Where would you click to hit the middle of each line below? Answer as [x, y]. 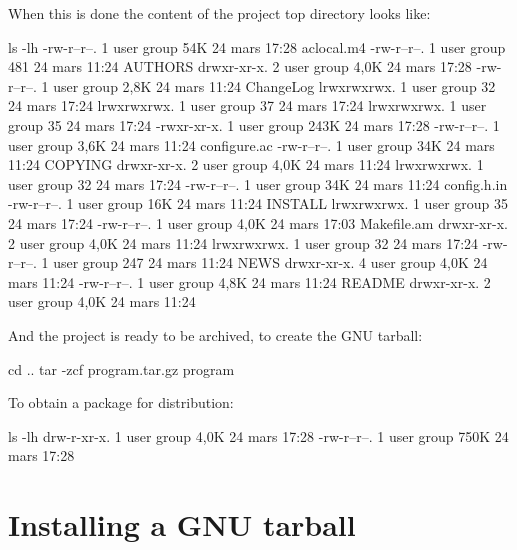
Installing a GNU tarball [182, 524]
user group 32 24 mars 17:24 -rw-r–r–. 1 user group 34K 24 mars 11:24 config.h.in [258, 183]
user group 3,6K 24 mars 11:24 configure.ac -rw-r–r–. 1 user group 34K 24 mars [251, 144]
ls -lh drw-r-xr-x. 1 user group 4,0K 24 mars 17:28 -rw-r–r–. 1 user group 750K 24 [258, 435]
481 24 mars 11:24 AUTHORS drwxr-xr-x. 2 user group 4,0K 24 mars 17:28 [240, 66]
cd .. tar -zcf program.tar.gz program [121, 368]
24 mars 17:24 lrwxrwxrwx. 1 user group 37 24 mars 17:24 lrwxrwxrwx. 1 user [247, 105]
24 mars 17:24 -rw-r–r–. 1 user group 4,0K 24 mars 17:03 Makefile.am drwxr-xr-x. [258, 222]
